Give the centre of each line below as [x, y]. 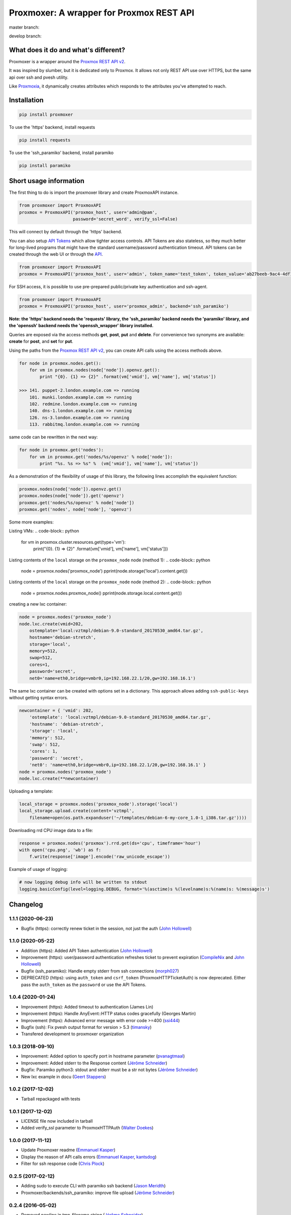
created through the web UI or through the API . [56, 254]
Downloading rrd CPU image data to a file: [51, 830]
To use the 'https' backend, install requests [52, 127]
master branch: [24, 27]
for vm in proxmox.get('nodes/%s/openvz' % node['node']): [101, 457]
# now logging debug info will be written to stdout [83, 882]
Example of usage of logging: [38, 869]
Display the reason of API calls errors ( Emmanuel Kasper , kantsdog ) [89, 1157]
